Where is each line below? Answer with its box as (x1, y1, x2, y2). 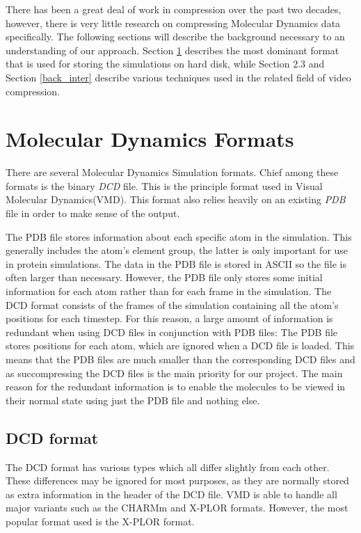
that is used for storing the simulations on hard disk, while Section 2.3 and (6, 56, 325, 71)
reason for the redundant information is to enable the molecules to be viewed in (6, 379, 346, 394)
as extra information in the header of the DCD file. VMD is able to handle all (6, 486, 337, 501)
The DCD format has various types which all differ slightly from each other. (6, 459, 330, 474)
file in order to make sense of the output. (6, 206, 180, 221)
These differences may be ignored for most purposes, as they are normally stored (6, 473, 349, 488)
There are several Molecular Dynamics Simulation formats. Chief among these (6, 165, 339, 180)
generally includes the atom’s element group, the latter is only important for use (6, 243, 348, 257)
